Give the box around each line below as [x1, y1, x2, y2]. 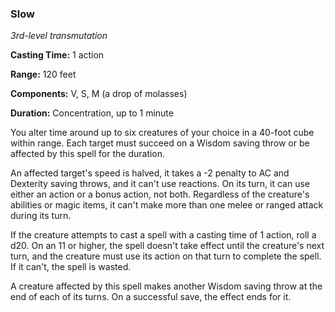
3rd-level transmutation [10, 30, 108, 42]
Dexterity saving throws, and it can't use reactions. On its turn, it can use [10, 178, 310, 190]
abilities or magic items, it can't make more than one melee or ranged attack [10, 199, 324, 211]
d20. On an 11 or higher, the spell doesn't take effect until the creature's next [10, 240, 325, 252]
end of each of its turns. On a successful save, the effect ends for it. [10, 291, 292, 303]
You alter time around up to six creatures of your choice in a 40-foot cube [10, 127, 315, 139]
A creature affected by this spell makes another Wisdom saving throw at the [10, 280, 323, 292]
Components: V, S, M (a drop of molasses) [10, 88, 188, 100]
